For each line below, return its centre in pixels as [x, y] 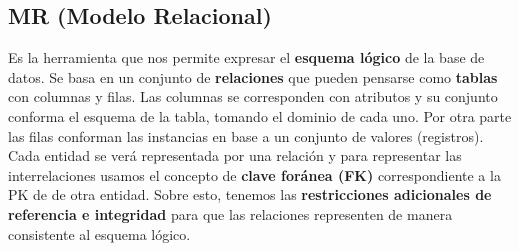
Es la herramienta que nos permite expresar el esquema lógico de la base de [246, 57]
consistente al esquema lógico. [99, 233]
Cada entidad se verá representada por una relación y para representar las [235, 155]
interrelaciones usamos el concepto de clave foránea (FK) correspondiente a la [254, 174]
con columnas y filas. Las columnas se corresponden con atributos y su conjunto [253, 96]
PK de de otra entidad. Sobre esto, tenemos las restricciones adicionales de [250, 194]
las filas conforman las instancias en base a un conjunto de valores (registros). [246, 135]
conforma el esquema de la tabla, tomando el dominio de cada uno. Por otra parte [260, 115]
